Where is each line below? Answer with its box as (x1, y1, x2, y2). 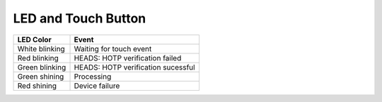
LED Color (17, 34, 52, 44)
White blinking (17, 44, 65, 53)
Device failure (74, 81, 120, 91)
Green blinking (17, 62, 66, 72)
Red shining (17, 81, 57, 91)
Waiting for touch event (74, 44, 152, 53)
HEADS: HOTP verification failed (74, 53, 182, 63)
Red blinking (17, 53, 59, 63)
